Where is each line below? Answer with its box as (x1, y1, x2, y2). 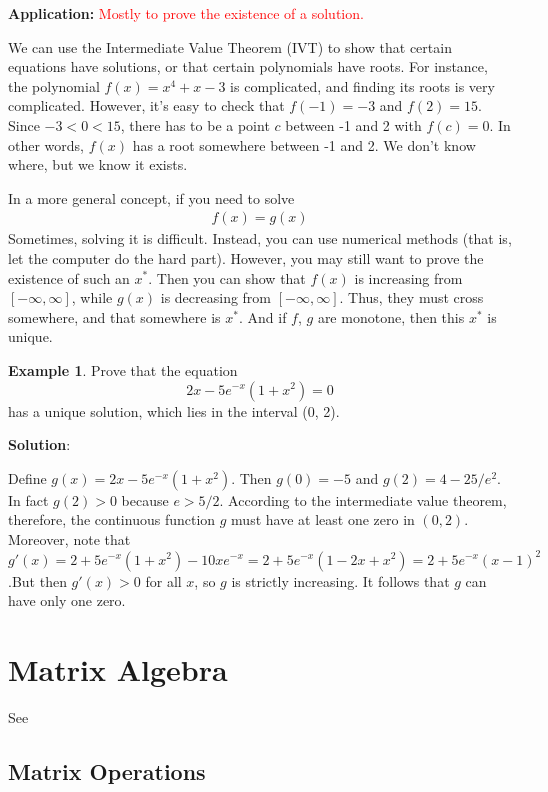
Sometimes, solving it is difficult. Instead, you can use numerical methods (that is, (8, 228, 512, 249)
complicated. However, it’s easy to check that (8, 95, 285, 116)
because (121, 489, 169, 510)
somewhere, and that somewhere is (8, 306, 221, 327)
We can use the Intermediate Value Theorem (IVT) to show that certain (8, 36, 452, 57)
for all (145, 570, 182, 591)
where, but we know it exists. (8, 154, 188, 175)
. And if (238, 306, 287, 327)
